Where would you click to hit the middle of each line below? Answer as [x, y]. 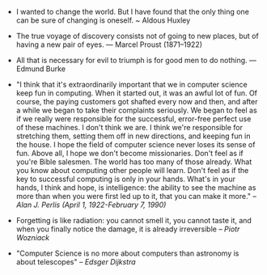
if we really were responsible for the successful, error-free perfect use [133, 119]
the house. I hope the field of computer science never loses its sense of [136, 144]
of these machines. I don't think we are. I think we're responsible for [129, 127]
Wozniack [33, 237]
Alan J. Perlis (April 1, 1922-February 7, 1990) [91, 205]
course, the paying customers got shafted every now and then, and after [137, 102]
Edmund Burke [41, 69]
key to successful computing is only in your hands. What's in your [126, 179]
